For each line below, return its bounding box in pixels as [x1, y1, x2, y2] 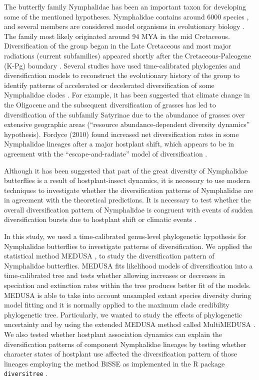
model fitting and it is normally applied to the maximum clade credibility [4, 299, 229, 310]
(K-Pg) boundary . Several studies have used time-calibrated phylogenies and [4, 60, 241, 70]
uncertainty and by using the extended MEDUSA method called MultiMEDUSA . [4, 319, 255, 329]
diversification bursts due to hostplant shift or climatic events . [4, 214, 197, 224]
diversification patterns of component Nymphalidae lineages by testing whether [4, 338, 246, 349]
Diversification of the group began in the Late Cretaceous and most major [4, 40, 231, 51]
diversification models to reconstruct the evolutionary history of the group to [4, 70, 240, 80]
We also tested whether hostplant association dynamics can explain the [4, 329, 222, 339]
